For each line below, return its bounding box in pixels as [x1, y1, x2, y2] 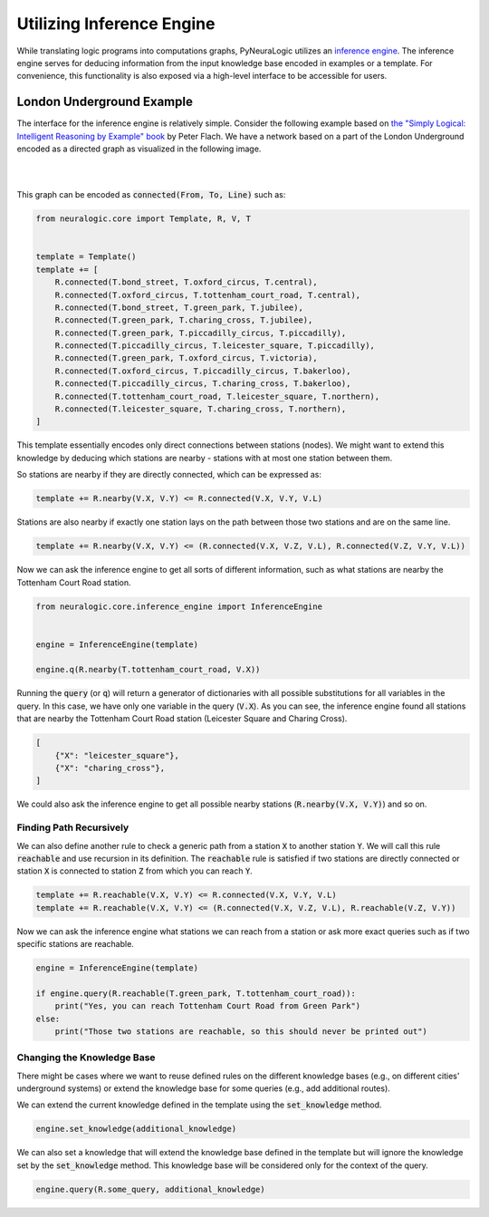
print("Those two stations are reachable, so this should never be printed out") [54, 1026, 427, 1037]
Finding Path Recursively [16, 821, 129, 834]
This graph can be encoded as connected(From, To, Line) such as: [16, 189, 286, 200]
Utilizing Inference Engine [16, 14, 216, 34]
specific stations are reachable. [16, 939, 135, 950]
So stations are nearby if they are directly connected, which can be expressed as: [16, 469, 321, 480]
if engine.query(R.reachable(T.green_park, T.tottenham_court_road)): [35, 988, 357, 999]
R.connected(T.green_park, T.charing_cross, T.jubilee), [54, 315, 313, 325]
